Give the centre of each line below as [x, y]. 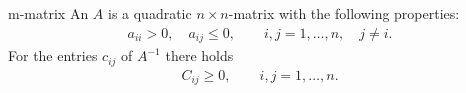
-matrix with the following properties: [344, 13]
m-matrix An [48, 13]
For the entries [53, 55]
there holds [199, 55]
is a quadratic [149, 13]
